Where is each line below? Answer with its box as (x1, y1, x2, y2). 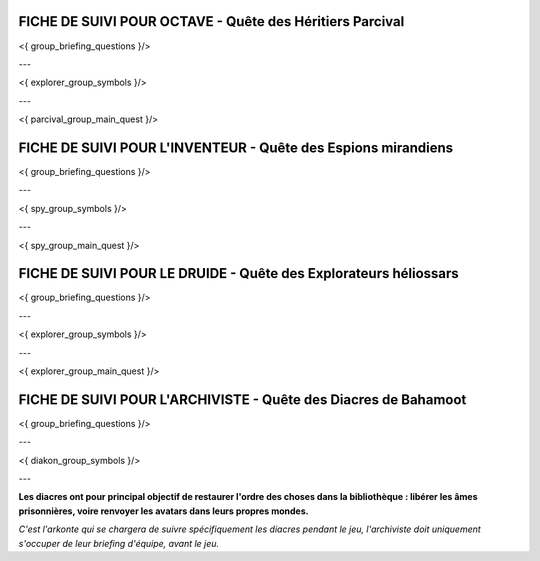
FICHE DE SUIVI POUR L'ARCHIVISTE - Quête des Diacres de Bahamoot (18, 391, 467, 408)
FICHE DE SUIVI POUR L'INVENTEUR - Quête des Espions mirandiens (18, 139, 454, 156)
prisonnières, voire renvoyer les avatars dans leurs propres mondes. (18, 505, 309, 517)
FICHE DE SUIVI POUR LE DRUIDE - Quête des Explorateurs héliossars (18, 265, 459, 282)
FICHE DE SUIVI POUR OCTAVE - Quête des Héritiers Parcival (18, 13, 405, 30)
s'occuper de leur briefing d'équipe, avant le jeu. (18, 537, 220, 549)
